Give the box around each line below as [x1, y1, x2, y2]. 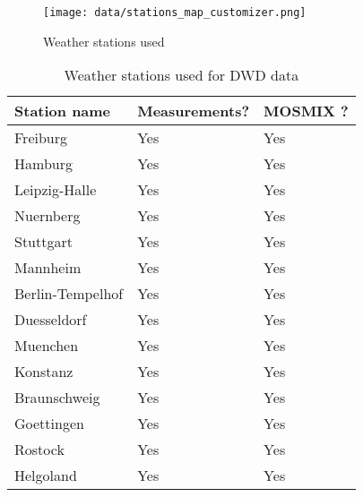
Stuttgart [14, 231, 73, 253]
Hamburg [14, 153, 73, 175]
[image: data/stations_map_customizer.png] [43, 6, 307, 19]
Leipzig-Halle [14, 179, 97, 201]
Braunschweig [14, 387, 100, 408]
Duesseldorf [14, 309, 87, 330]
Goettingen [14, 413, 84, 434]
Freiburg [14, 127, 68, 149]
